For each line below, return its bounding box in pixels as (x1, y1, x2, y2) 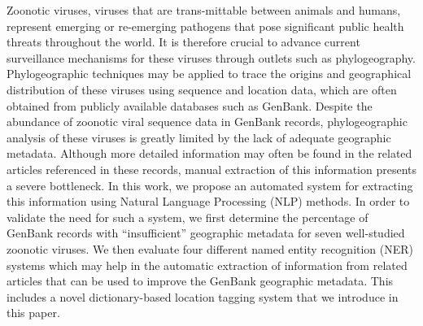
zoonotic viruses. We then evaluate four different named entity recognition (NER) (7, 240, 414, 257)
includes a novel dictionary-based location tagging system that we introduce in (7, 288, 399, 305)
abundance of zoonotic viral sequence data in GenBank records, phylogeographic (7, 113, 408, 130)
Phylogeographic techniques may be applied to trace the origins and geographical (7, 65, 412, 82)
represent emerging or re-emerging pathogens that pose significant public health (7, 17, 404, 34)
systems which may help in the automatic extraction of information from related (7, 256, 408, 273)
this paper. (7, 304, 60, 321)
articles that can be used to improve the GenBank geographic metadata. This (7, 272, 394, 289)
